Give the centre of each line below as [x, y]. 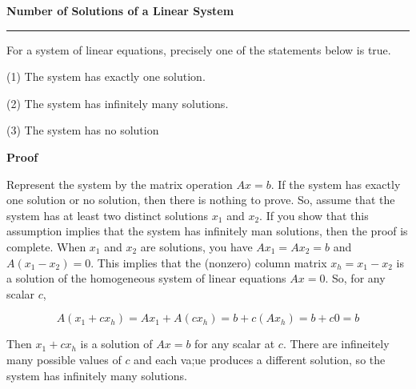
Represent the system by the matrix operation [120, 184]
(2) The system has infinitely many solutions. [118, 103]
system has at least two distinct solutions [108, 215]
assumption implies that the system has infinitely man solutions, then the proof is [207, 231]
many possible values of [64, 359]
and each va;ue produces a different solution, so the [260, 359]
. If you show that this [314, 215]
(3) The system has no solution [83, 130]
